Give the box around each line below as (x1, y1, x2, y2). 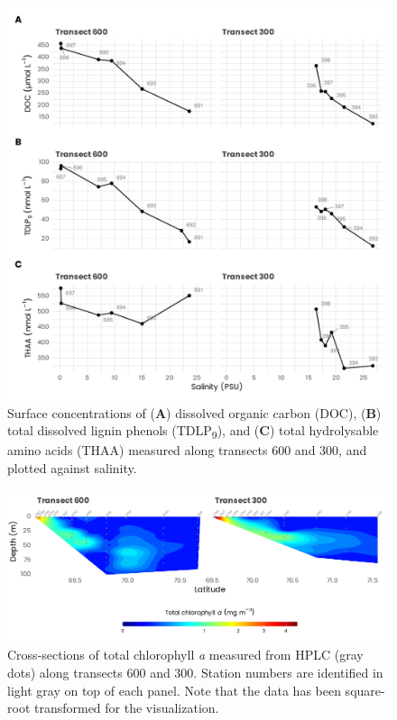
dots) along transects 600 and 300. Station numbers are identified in (7, 662, 383, 681)
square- (345, 680, 385, 699)
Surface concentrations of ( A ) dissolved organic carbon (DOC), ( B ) (7, 403, 382, 422)
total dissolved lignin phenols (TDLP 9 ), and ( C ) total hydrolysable (7, 421, 379, 442)
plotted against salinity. (7, 458, 137, 477)
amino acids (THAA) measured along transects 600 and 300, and (7, 441, 367, 460)
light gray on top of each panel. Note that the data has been (7, 680, 341, 699)
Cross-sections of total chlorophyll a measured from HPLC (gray (7, 645, 364, 664)
